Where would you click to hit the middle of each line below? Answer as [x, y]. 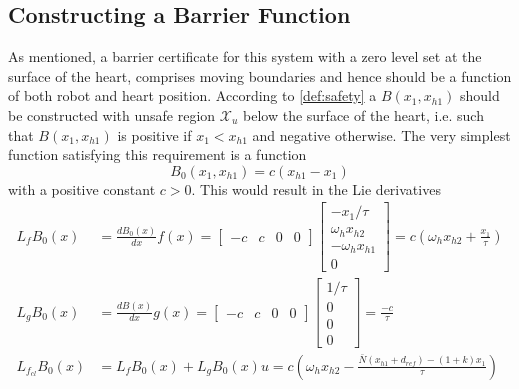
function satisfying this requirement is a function [157, 154]
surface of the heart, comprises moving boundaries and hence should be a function [260, 75]
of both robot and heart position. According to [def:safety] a [192, 95]
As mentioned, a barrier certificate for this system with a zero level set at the [245, 56]
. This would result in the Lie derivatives [316, 188]
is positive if [154, 134]
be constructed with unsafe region [112, 114]
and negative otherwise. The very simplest [381, 134]
